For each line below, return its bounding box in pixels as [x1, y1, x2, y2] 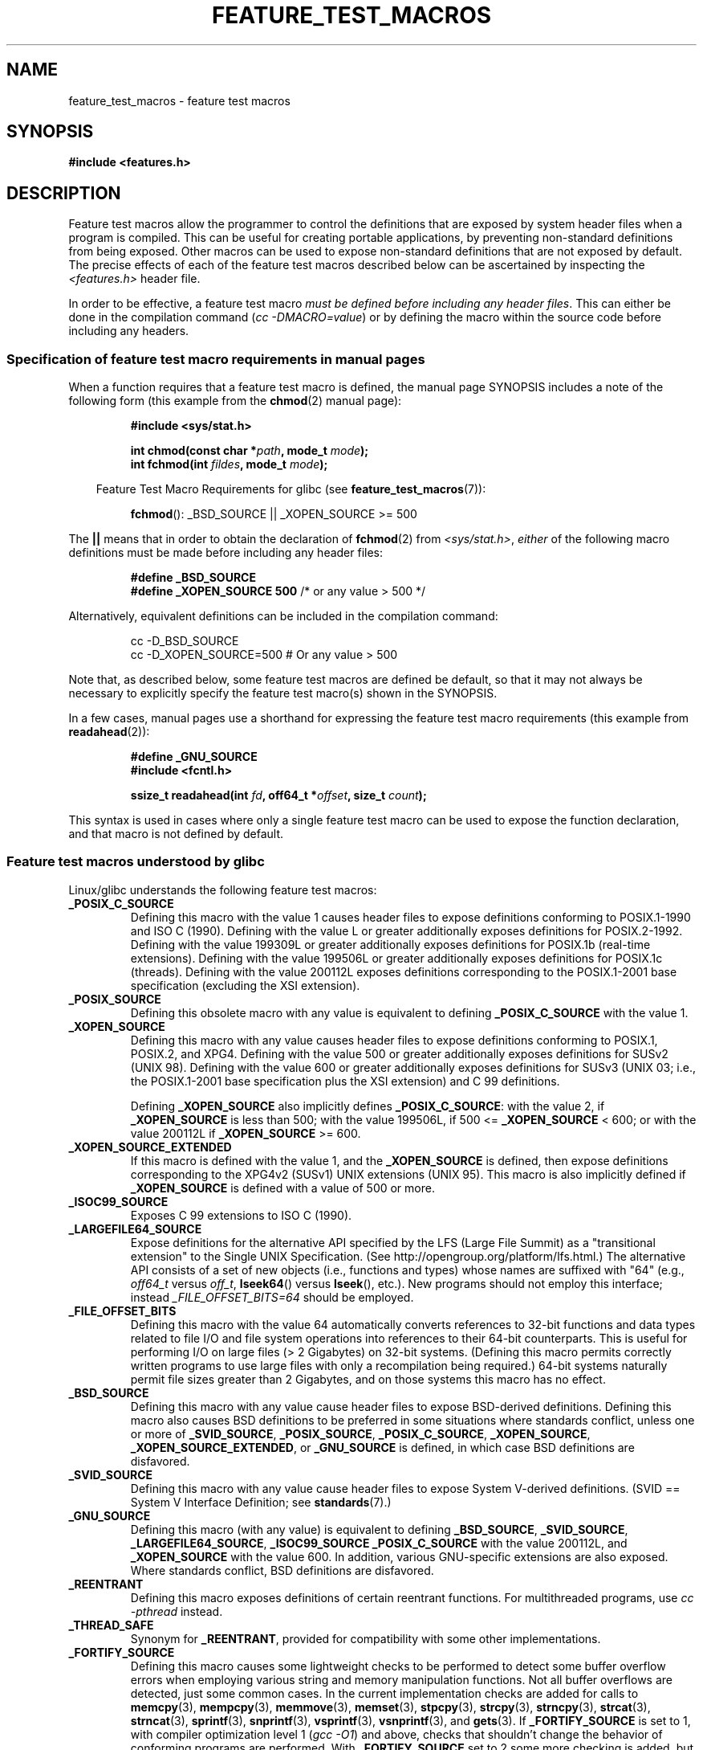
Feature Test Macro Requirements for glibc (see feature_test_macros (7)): [95, 482, 486, 497]
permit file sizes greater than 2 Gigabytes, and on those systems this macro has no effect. [130, 1372, 606, 1386]
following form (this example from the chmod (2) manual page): [68, 394, 402, 408]
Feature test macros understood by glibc [6, 853, 265, 870]
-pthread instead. [130, 1604, 223, 1618]
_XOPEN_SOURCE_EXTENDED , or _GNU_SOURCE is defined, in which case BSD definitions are [130, 1440, 635, 1454]
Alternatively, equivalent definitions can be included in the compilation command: [68, 609, 498, 624]
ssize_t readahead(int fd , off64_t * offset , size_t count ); [130, 788, 427, 803]
